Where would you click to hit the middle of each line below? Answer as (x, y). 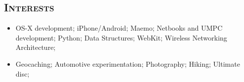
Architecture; (35, 47)
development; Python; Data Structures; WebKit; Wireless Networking (121, 37)
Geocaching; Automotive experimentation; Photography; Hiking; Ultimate (128, 63)
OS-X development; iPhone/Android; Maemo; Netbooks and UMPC (119, 28)
